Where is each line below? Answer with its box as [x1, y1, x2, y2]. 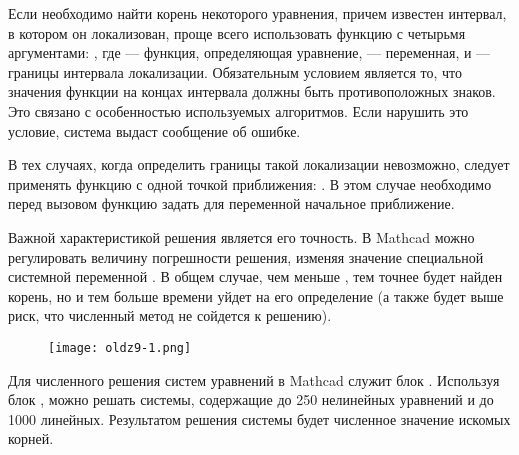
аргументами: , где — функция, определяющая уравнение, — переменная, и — [8, 42, 491, 63]
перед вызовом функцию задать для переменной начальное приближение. [8, 193, 455, 214]
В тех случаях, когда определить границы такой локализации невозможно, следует [8, 154, 510, 175]
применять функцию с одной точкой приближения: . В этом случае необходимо [8, 173, 492, 194]
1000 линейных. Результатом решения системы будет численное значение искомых [8, 408, 511, 429]
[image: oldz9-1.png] [48, 340, 192, 355]
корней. [8, 428, 54, 449]
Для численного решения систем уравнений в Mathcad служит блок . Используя [8, 369, 500, 390]
